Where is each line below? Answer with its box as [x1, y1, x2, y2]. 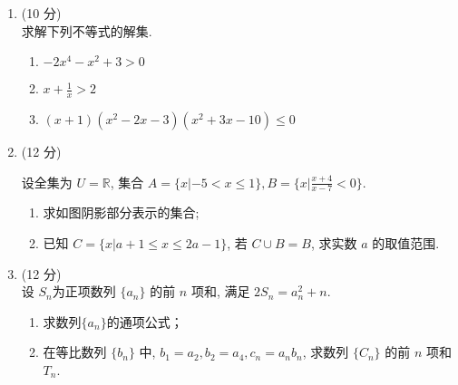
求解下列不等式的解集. [21, 21, 152, 40]
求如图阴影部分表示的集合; [43, 203, 200, 222]
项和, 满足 [190, 282, 250, 301]
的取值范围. [372, 234, 440, 253]
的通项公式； [106, 312, 183, 331]
